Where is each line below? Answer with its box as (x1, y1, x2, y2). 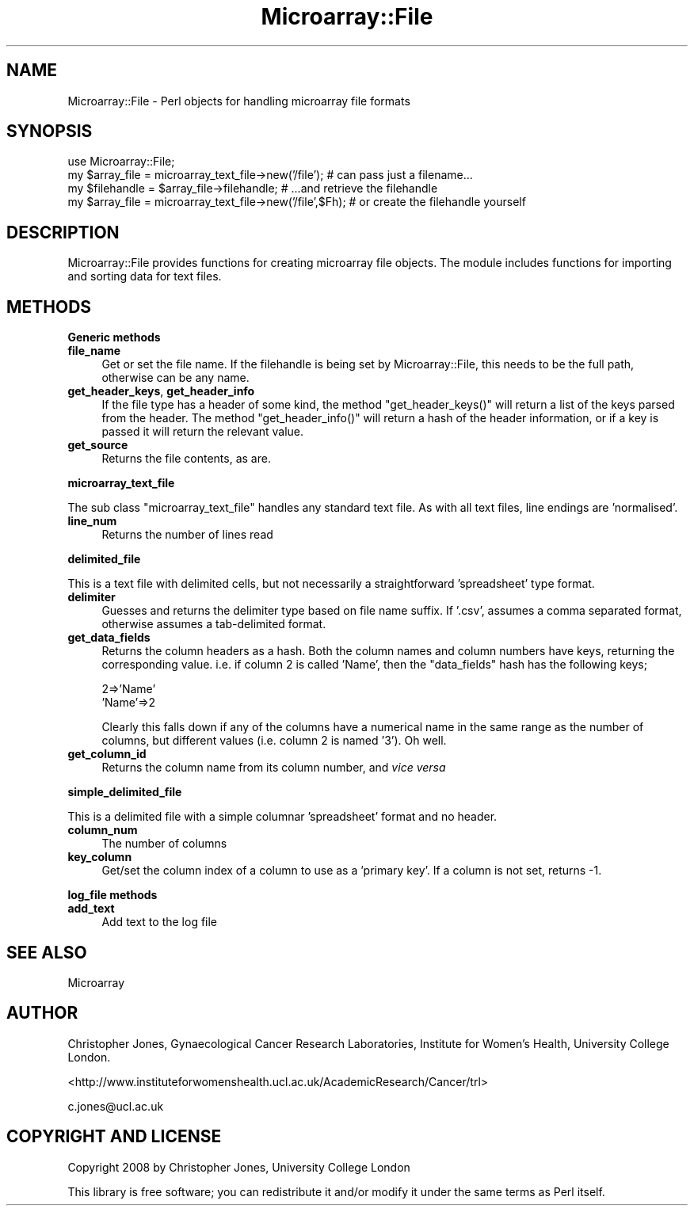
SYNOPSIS (6, 121, 93, 142)
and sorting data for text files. (67, 269, 222, 284)
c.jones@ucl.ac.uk (67, 1099, 164, 1113)
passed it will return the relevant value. (101, 425, 304, 439)
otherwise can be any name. (101, 371, 250, 385)
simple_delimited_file (67, 785, 182, 799)
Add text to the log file (101, 915, 218, 929)
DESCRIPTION (6, 222, 120, 242)
